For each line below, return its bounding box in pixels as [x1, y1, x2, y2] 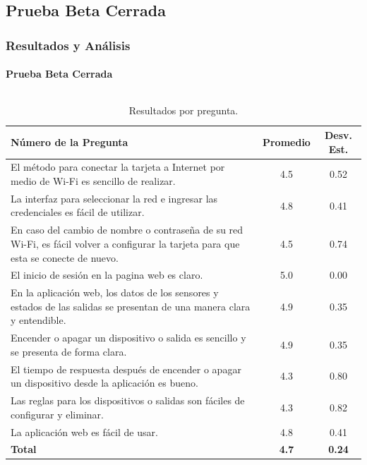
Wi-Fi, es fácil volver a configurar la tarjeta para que [11, 236, 240, 250]
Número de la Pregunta [11, 134, 128, 149]
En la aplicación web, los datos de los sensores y [11, 285, 219, 300]
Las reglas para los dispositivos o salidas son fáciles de [11, 393, 245, 408]
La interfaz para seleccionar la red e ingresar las [11, 191, 218, 205]
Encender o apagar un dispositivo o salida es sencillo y [11, 330, 246, 345]
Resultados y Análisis [6, 36, 131, 54]
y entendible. [11, 313, 66, 327]
